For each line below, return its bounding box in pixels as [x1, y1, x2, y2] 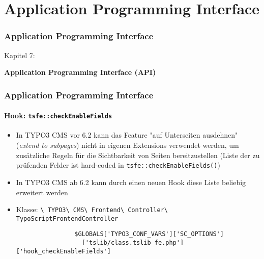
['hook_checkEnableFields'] [16, 247, 111, 255]
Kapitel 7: [4, 49, 35, 60]
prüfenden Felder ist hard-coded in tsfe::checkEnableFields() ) [16, 160, 220, 170]
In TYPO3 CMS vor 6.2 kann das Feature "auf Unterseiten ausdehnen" [16, 129, 238, 140]
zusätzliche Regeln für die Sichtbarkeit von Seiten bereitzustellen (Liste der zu [16, 149, 260, 160]
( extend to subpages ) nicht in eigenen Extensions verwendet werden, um [16, 140, 239, 150]
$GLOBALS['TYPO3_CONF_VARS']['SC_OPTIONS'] [74, 230, 224, 238]
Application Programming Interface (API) [4, 67, 156, 77]
